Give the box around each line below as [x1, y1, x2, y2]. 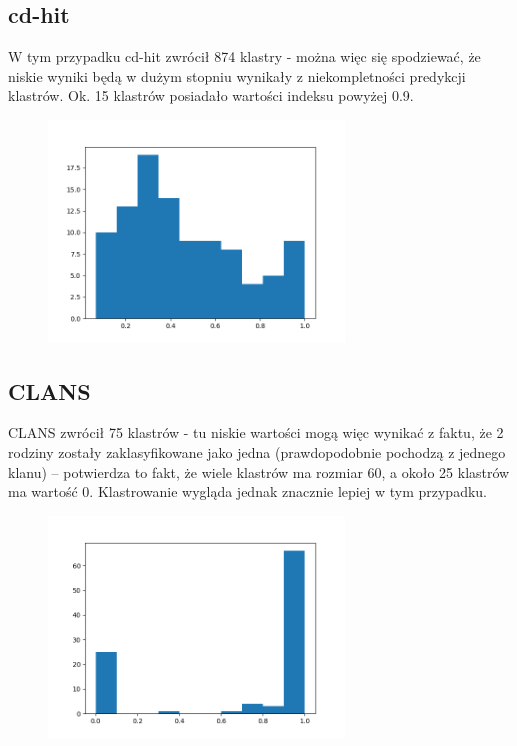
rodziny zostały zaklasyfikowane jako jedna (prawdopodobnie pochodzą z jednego [8, 441, 506, 462]
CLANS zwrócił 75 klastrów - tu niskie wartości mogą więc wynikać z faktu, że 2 [8, 422, 504, 443]
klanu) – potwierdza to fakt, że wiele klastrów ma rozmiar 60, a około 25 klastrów [8, 461, 510, 482]
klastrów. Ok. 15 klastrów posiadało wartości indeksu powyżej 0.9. [8, 85, 414, 106]
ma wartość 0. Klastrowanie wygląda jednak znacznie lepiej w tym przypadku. [8, 481, 487, 502]
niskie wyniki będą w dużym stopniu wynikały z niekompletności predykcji [8, 65, 466, 86]
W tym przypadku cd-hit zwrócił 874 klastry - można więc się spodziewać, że [8, 46, 481, 67]
